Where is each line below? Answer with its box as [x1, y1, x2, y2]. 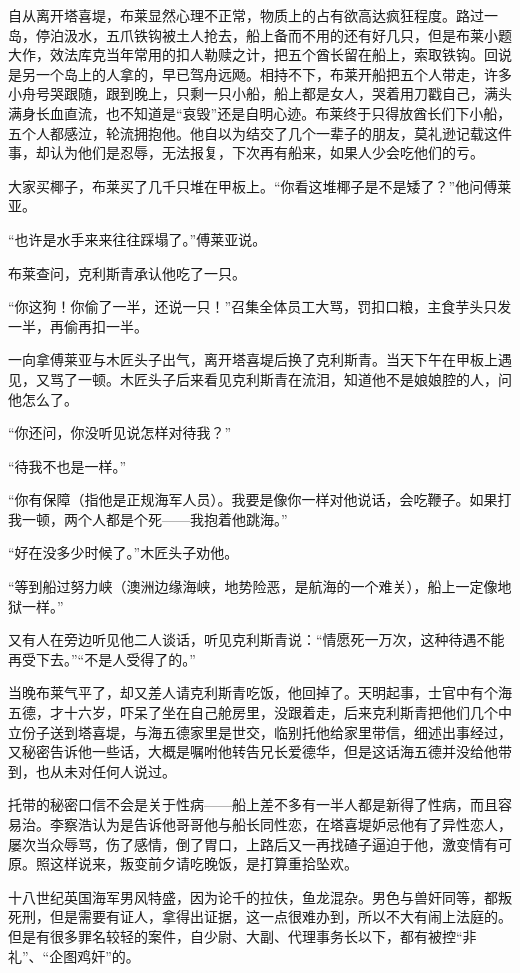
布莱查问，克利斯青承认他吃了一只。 [8, 262, 246, 283]
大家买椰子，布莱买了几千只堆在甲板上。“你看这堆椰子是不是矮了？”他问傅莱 [8, 175, 512, 196]
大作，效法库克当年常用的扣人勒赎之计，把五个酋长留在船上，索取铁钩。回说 [8, 44, 512, 65]
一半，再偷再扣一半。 [8, 315, 148, 336]
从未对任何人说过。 [49, 760, 176, 781]
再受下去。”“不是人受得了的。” [8, 648, 196, 669]
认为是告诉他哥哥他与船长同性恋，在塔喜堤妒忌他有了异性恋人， [91, 814, 512, 834]
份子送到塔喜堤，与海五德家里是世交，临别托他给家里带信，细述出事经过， [21, 721, 512, 742]
